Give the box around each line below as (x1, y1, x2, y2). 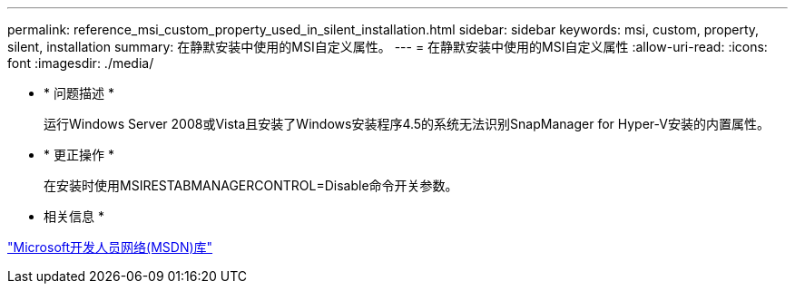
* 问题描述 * (44, 85, 114, 101)
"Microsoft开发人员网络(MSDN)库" (7, 239, 213, 255)
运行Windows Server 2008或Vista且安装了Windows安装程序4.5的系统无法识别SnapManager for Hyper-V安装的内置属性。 (44, 116, 770, 131)
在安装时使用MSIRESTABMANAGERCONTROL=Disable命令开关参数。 (44, 178, 458, 193)
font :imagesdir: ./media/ (7, 55, 154, 71)
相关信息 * (44, 209, 104, 224)
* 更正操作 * (44, 147, 114, 162)
